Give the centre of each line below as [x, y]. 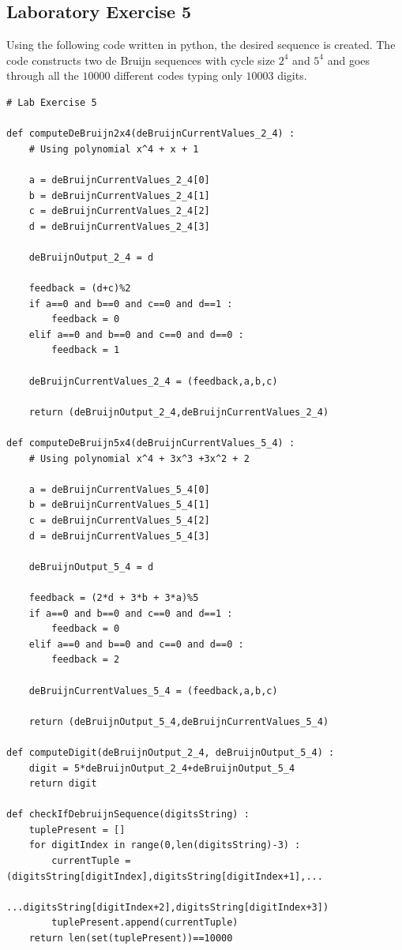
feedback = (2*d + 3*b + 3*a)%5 [114, 597]
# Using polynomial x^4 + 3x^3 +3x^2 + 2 [139, 458]
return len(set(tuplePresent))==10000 [131, 939]
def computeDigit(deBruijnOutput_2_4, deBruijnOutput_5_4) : [171, 752]
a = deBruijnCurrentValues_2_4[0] [119, 180]
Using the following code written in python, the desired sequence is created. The [201, 45]
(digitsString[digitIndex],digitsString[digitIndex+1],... [165, 876]
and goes [349, 60]
